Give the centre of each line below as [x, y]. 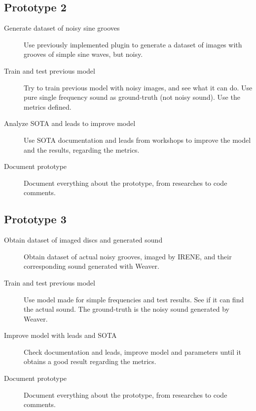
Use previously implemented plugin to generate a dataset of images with [133, 44]
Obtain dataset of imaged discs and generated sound [83, 240]
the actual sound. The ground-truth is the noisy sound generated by [127, 309]
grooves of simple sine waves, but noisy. [83, 54]
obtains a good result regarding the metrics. [90, 361]
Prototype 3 [35, 219]
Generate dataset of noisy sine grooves [62, 28]
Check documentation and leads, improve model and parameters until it [132, 351]
